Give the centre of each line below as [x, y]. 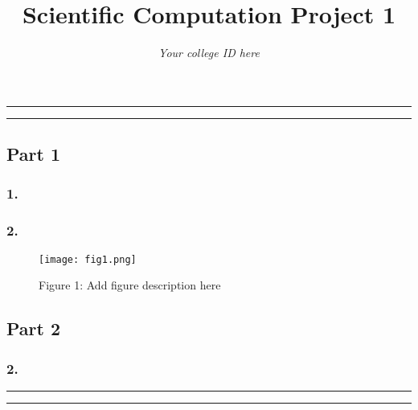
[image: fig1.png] [88, 259]
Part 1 [34, 154]
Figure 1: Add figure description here [130, 285]
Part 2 [34, 328]
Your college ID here [209, 53]
